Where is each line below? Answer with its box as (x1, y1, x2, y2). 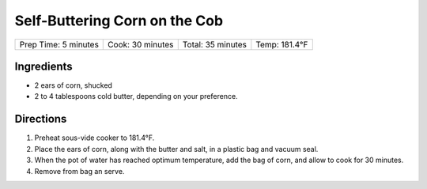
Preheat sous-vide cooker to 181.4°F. (34, 133, 155, 142)
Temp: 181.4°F (255, 39, 308, 50)
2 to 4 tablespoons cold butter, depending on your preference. (34, 92, 238, 101)
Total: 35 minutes (182, 39, 247, 50)
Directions (14, 112, 67, 126)
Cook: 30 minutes (108, 39, 174, 50)
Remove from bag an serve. (34, 166, 125, 176)
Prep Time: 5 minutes (19, 39, 99, 50)
